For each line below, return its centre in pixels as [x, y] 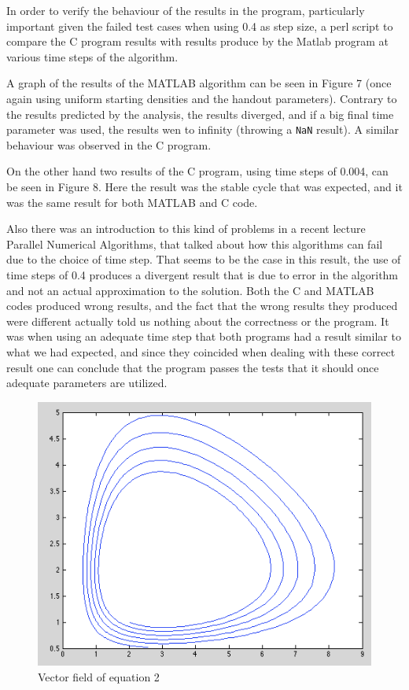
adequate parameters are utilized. [87, 383]
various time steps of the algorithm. [92, 56]
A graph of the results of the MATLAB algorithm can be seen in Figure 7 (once [199, 83]
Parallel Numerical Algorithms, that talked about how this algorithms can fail [195, 244]
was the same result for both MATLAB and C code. [132, 202]
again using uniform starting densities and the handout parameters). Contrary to [202, 98]
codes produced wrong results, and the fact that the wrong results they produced [202, 306]
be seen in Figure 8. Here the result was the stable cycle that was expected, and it [204, 186]
